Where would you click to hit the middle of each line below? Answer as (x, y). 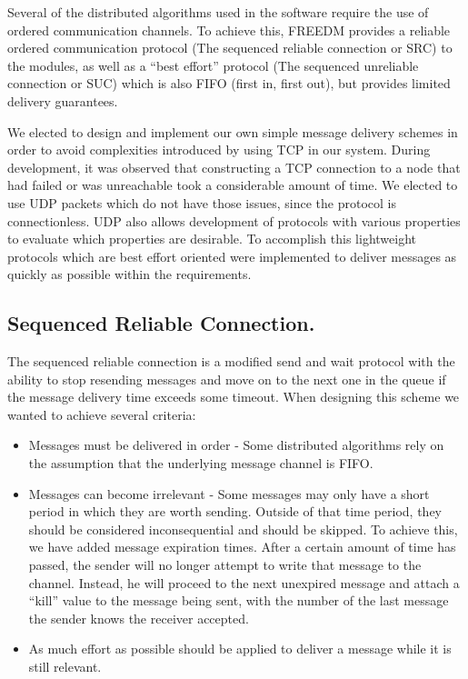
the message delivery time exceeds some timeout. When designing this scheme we (234, 397)
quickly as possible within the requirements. (129, 274)
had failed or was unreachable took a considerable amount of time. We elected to (233, 185)
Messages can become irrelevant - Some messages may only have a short (229, 493)
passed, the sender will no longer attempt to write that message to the (225, 565)
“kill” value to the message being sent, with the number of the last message (239, 600)
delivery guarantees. (63, 100)
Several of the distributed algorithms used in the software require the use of (218, 12)
